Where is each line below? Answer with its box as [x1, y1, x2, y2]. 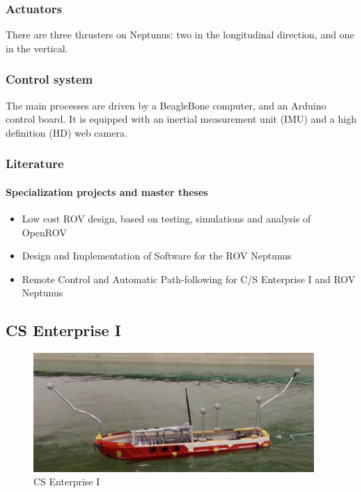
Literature [6, 155, 64, 172]
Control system [6, 70, 93, 88]
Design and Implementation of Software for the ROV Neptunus [22, 248, 292, 263]
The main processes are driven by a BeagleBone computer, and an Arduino [6, 98, 326, 112]
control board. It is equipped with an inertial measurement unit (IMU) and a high [6, 112, 356, 126]
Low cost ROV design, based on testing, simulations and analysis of [22, 211, 311, 226]
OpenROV [22, 225, 67, 239]
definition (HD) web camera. [6, 125, 127, 139]
